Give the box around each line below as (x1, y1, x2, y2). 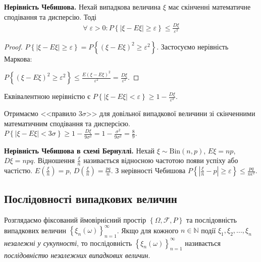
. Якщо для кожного (117, 225, 179, 235)
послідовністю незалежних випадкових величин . (4, 250, 150, 260)
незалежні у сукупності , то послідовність (4, 237, 132, 248)
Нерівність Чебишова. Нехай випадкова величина (4, 2, 161, 12)
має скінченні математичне (168, 2, 251, 12)
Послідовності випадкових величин (4, 191, 177, 206)
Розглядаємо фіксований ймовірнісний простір (4, 215, 146, 225)
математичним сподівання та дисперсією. (4, 118, 130, 128)
